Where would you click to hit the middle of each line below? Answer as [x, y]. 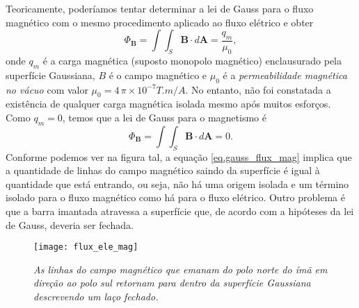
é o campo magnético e [158, 75]
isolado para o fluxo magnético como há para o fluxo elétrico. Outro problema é [175, 197]
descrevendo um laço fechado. [96, 296]
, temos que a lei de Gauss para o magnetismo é [164, 117]
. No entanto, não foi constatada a [258, 89]
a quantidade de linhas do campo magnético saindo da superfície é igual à [163, 170]
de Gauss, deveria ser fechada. [70, 224]
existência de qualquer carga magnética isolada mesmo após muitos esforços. [168, 104]
